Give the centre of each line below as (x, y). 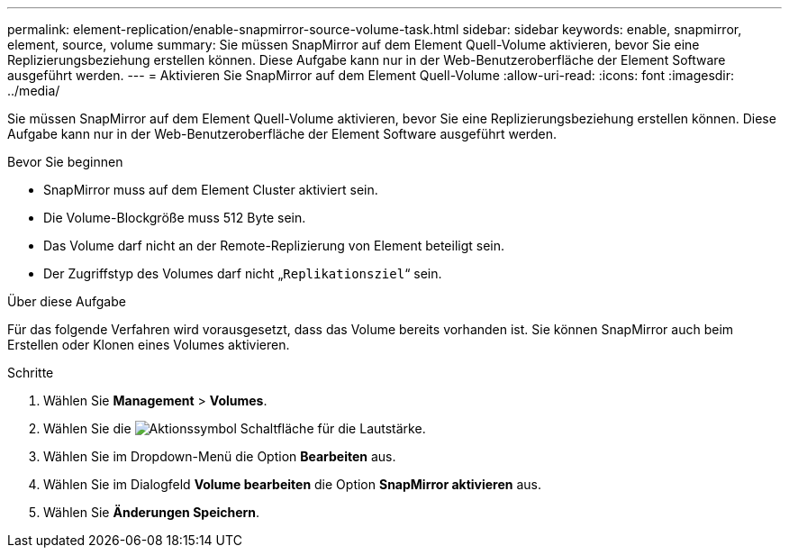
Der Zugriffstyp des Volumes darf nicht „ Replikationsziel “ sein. (243, 273)
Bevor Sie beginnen (65, 162)
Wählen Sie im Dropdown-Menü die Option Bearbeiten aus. (220, 456)
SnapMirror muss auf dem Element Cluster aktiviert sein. (211, 190)
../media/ (34, 91)
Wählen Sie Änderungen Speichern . (152, 512)
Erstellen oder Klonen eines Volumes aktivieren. (149, 345)
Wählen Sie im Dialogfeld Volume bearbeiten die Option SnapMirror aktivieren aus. (293, 484)
